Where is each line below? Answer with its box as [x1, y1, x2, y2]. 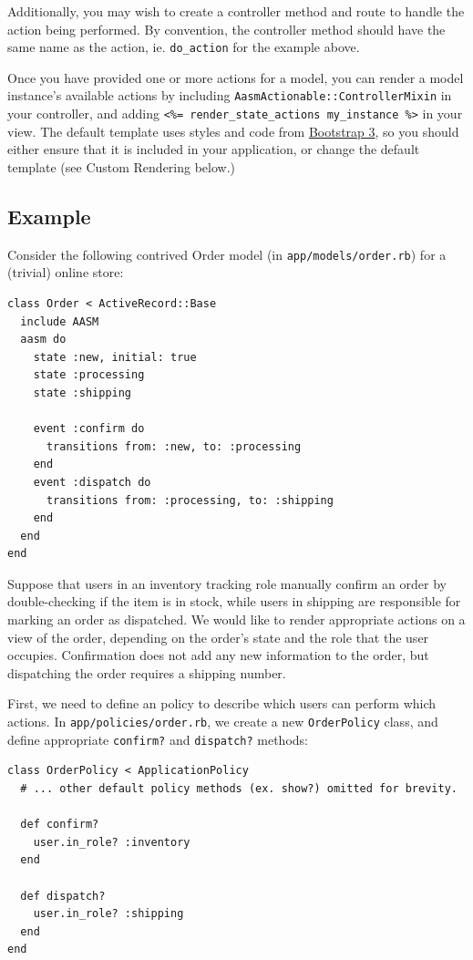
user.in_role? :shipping [33, 907, 184, 921]
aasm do [20, 333, 67, 346]
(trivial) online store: [7, 263, 124, 282]
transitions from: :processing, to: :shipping [46, 493, 334, 507]
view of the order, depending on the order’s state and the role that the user [7, 627, 429, 646]
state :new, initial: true [33, 350, 197, 364]
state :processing [33, 368, 145, 382]
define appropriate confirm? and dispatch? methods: [7, 729, 308, 748]
